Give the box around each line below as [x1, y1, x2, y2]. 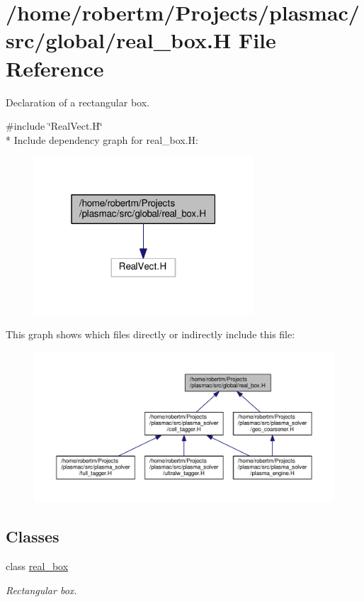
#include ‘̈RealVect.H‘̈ [6, 118, 103, 133]
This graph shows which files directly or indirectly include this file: [6, 327, 295, 342]
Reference [6, 53, 104, 82]
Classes [6, 525, 59, 547]
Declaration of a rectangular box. [6, 94, 149, 109]
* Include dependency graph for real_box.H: [6, 132, 198, 147]
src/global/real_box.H [6, 26, 232, 55]
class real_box [6, 559, 69, 574]
